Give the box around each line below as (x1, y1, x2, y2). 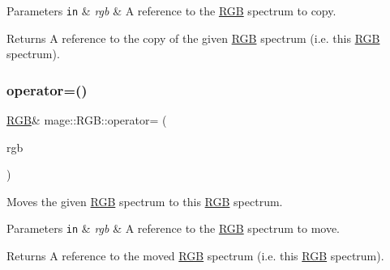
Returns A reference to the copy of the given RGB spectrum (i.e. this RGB (6, 29, 380, 46)
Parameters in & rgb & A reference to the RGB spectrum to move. (6, 220, 341, 237)
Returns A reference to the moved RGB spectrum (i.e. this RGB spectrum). (6, 247, 384, 264)
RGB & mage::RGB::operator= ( (6, 112, 167, 129)
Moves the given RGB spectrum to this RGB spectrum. (6, 192, 283, 209)
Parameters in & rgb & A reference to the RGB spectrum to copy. (6, 2, 336, 19)
